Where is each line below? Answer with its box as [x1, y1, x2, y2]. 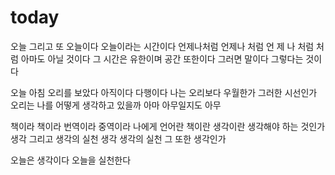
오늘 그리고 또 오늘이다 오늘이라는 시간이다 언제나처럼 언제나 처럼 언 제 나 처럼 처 [10, 40, 325, 52]
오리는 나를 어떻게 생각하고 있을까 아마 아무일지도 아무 [10, 99, 222, 111]
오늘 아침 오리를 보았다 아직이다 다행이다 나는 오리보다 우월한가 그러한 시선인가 [10, 86, 318, 98]
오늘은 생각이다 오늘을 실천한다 [10, 154, 132, 166]
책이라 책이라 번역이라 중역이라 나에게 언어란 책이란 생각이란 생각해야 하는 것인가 [10, 120, 326, 132]
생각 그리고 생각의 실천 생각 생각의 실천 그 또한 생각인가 [10, 132, 227, 145]
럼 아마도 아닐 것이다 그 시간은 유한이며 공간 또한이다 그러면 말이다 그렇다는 [10, 52, 304, 65]
